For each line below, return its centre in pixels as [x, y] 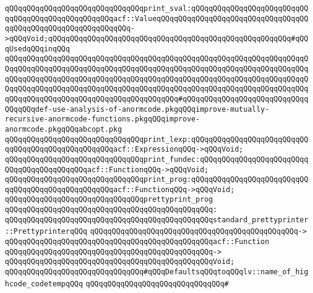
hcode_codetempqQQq [44, 284]
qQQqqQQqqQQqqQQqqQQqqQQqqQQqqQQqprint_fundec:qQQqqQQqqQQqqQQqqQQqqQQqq [157, 159]
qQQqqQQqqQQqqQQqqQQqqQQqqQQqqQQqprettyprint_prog [109, 200]
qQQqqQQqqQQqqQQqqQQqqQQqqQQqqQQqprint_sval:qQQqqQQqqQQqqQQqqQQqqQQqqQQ [157, 8]
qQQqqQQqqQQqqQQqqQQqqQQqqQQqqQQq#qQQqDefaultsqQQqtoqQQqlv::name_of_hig [157, 272]
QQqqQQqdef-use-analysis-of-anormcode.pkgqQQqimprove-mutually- [137, 109]
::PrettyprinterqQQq [46, 232]
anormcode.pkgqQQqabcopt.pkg [64, 129]
